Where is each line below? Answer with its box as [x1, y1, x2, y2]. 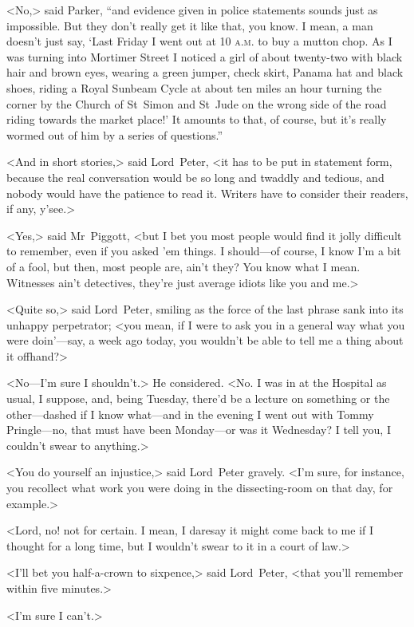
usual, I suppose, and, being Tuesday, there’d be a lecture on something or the [6, 390, 390, 407]
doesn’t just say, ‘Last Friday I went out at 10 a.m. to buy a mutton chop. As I [6, 33, 392, 49]
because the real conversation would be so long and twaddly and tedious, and [6, 168, 384, 185]
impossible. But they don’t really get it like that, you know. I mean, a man [6, 17, 373, 34]
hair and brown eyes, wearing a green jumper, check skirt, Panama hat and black [6, 64, 404, 81]
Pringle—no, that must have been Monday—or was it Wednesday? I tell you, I [6, 421, 391, 438]
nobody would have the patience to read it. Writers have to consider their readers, [6, 184, 408, 201]
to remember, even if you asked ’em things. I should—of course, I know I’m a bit [6, 243, 401, 259]
